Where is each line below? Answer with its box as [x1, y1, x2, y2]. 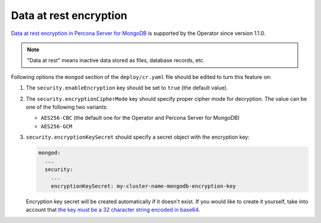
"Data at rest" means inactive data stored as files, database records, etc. [27, 57, 205, 64]
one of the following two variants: [26, 103, 108, 110]
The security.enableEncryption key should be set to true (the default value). [26, 84, 228, 91]
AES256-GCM [40, 123, 73, 130]
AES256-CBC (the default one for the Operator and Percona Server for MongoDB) [40, 114, 240, 122]
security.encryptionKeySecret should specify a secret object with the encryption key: [26, 133, 250, 141]
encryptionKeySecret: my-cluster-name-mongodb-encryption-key [51, 183, 236, 189]
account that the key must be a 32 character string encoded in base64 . [26, 206, 200, 213]
